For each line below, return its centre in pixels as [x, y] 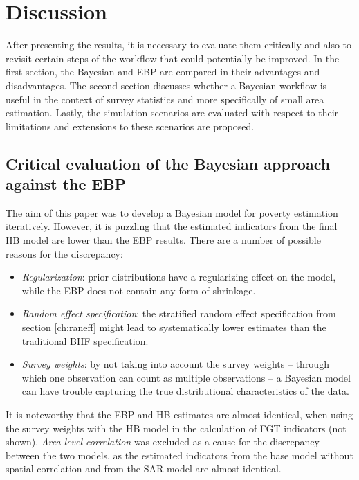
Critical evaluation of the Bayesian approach [168, 163]
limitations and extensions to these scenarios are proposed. [130, 126]
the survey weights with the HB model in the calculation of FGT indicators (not [176, 428]
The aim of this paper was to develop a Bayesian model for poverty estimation [172, 212]
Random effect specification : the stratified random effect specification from [179, 313]
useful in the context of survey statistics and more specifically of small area [165, 99]
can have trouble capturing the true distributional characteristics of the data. [185, 391]
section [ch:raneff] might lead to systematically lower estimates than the [174, 327]
